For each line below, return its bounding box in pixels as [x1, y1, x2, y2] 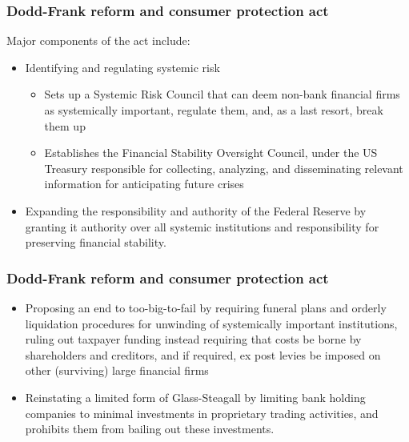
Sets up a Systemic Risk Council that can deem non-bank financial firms [44, 86, 400, 102]
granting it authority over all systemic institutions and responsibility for [25, 218, 379, 235]
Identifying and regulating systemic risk [25, 58, 220, 75]
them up [44, 117, 86, 134]
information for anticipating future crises [44, 175, 244, 192]
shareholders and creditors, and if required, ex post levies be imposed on [25, 346, 381, 363]
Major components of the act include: [6, 32, 190, 49]
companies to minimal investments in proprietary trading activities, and [25, 404, 379, 421]
